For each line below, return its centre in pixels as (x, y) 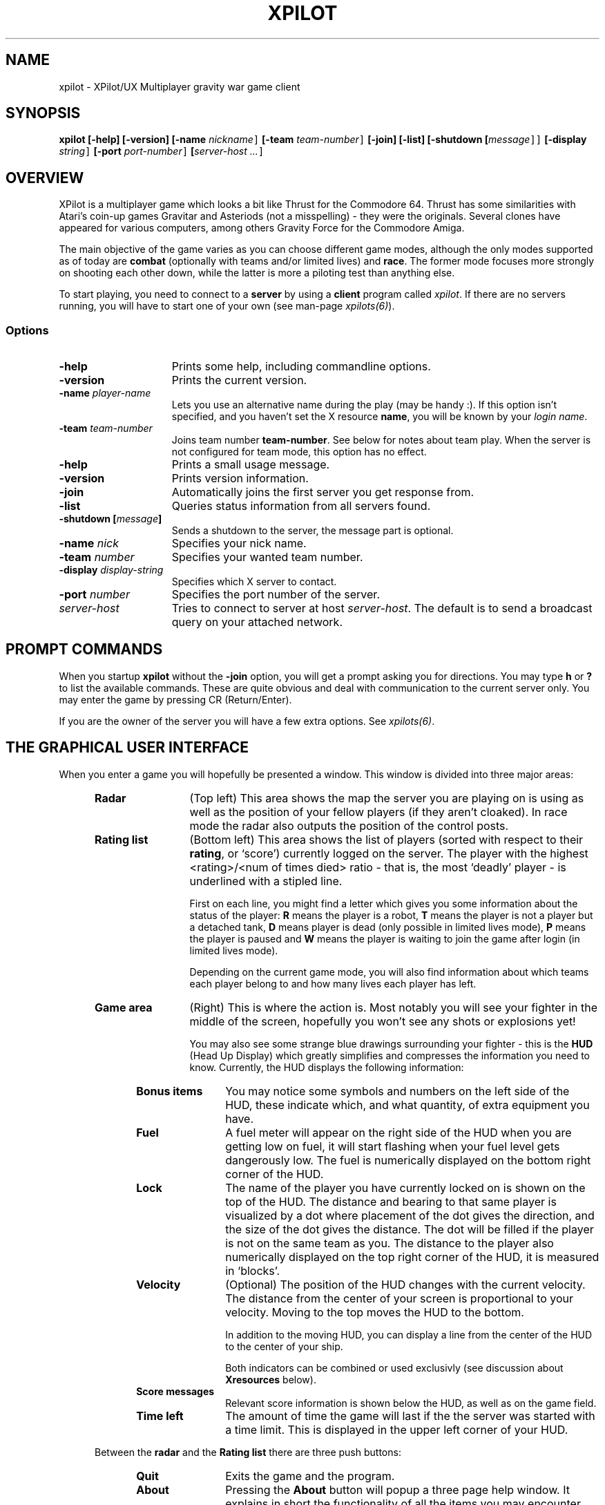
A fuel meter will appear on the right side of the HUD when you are (398, 1132)
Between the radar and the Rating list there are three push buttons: (248, 1452)
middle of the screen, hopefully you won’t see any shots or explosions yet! (383, 1021)
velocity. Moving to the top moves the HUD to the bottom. (375, 1312)
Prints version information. (240, 479)
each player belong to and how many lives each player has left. (333, 983)
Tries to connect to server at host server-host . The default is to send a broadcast (382, 608)
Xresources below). (271, 1379)
